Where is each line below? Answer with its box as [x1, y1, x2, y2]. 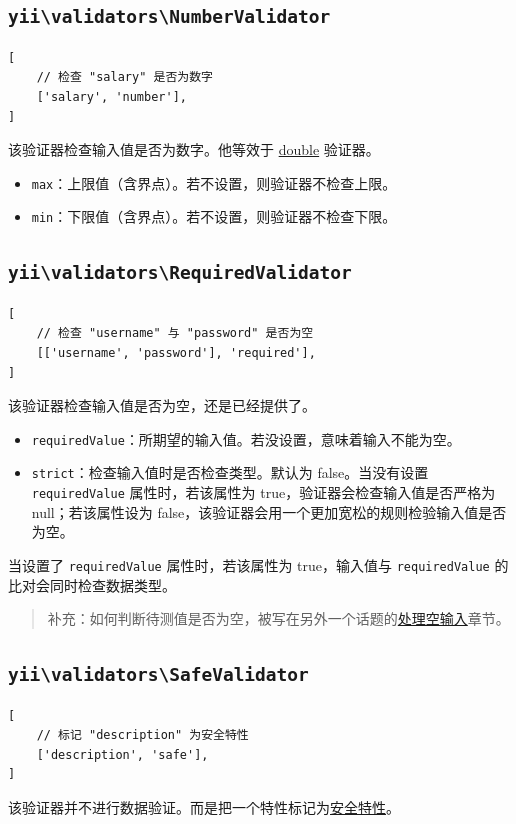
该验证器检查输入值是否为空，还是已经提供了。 [8, 395, 316, 416]
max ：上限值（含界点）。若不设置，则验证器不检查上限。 [31, 172, 397, 193]
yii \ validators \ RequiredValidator [8, 262, 352, 284]
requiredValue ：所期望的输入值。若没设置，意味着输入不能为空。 [31, 428, 461, 449]
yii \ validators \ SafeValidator [8, 664, 309, 686]
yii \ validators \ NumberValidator [8, 6, 331, 28]
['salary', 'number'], [36, 89, 187, 104]
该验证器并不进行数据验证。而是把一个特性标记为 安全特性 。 [8, 796, 400, 817]
